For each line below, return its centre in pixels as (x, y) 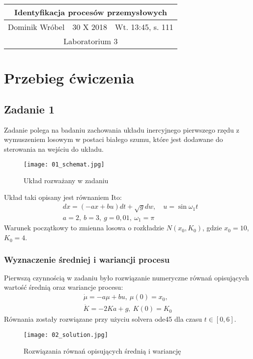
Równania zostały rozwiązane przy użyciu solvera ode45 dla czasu (103, 319)
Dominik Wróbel (36, 27)
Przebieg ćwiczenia (69, 78)
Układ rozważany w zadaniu (66, 180)
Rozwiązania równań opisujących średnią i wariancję (102, 350)
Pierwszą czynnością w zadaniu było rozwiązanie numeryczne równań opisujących (126, 277)
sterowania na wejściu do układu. (54, 149)
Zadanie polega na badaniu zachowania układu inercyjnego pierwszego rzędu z (122, 129)
